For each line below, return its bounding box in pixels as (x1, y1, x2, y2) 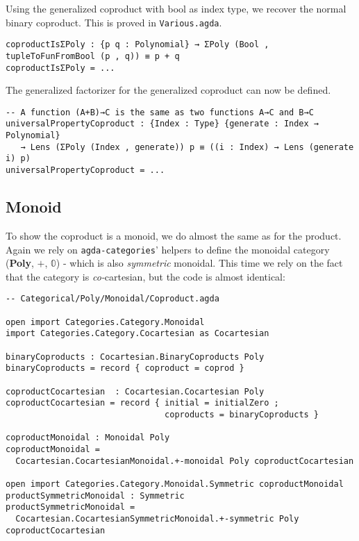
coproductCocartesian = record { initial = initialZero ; (6, 398, 279, 408)
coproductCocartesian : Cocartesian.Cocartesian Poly (6, 386, 265, 397)
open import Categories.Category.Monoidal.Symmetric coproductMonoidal (6, 478, 344, 489)
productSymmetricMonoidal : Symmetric (6, 490, 185, 501)
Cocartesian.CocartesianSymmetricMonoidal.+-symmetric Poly (15, 513, 299, 524)
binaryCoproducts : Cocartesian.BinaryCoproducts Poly (6, 351, 265, 362)
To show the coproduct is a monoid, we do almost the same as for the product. (6, 228, 342, 242)
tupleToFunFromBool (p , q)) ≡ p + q (6, 51, 180, 61)
